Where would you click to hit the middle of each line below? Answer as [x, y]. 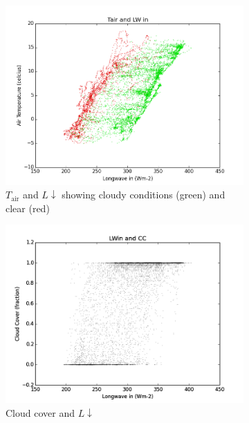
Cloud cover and [40, 412]
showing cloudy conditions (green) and [144, 195]
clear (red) [28, 208]
